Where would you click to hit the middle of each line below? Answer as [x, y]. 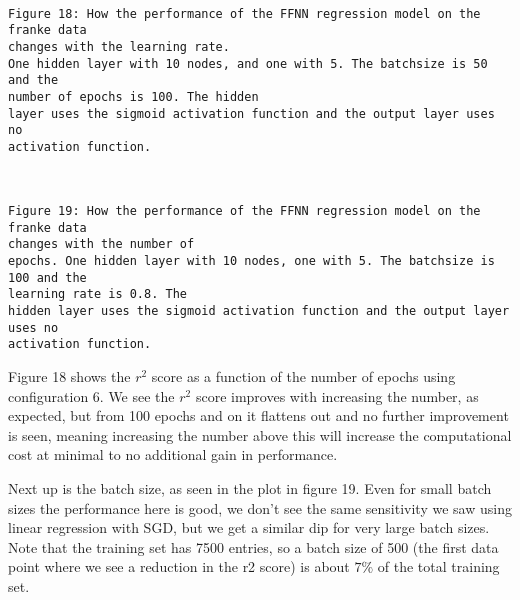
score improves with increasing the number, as [337, 395]
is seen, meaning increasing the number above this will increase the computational [260, 434]
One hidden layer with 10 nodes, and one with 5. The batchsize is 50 [248, 63]
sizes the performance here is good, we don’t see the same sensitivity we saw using [260, 507]
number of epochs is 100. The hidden [133, 96]
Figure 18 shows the [69, 376]
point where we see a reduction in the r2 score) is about [179, 566]
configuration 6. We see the [91, 395]
